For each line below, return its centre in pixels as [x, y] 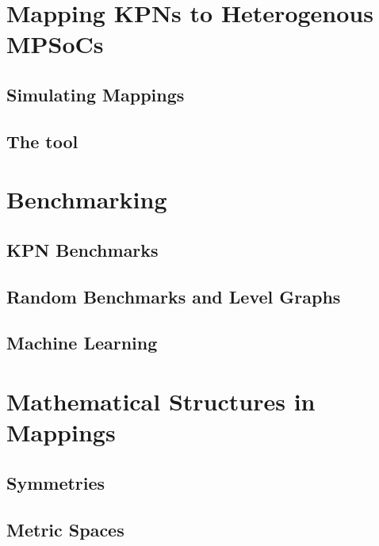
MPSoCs [55, 44]
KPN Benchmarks [82, 249]
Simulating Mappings [96, 94]
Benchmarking [87, 199]
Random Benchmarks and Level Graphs [174, 296]
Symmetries [56, 482]
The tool [42, 141]
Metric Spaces [65, 529]
